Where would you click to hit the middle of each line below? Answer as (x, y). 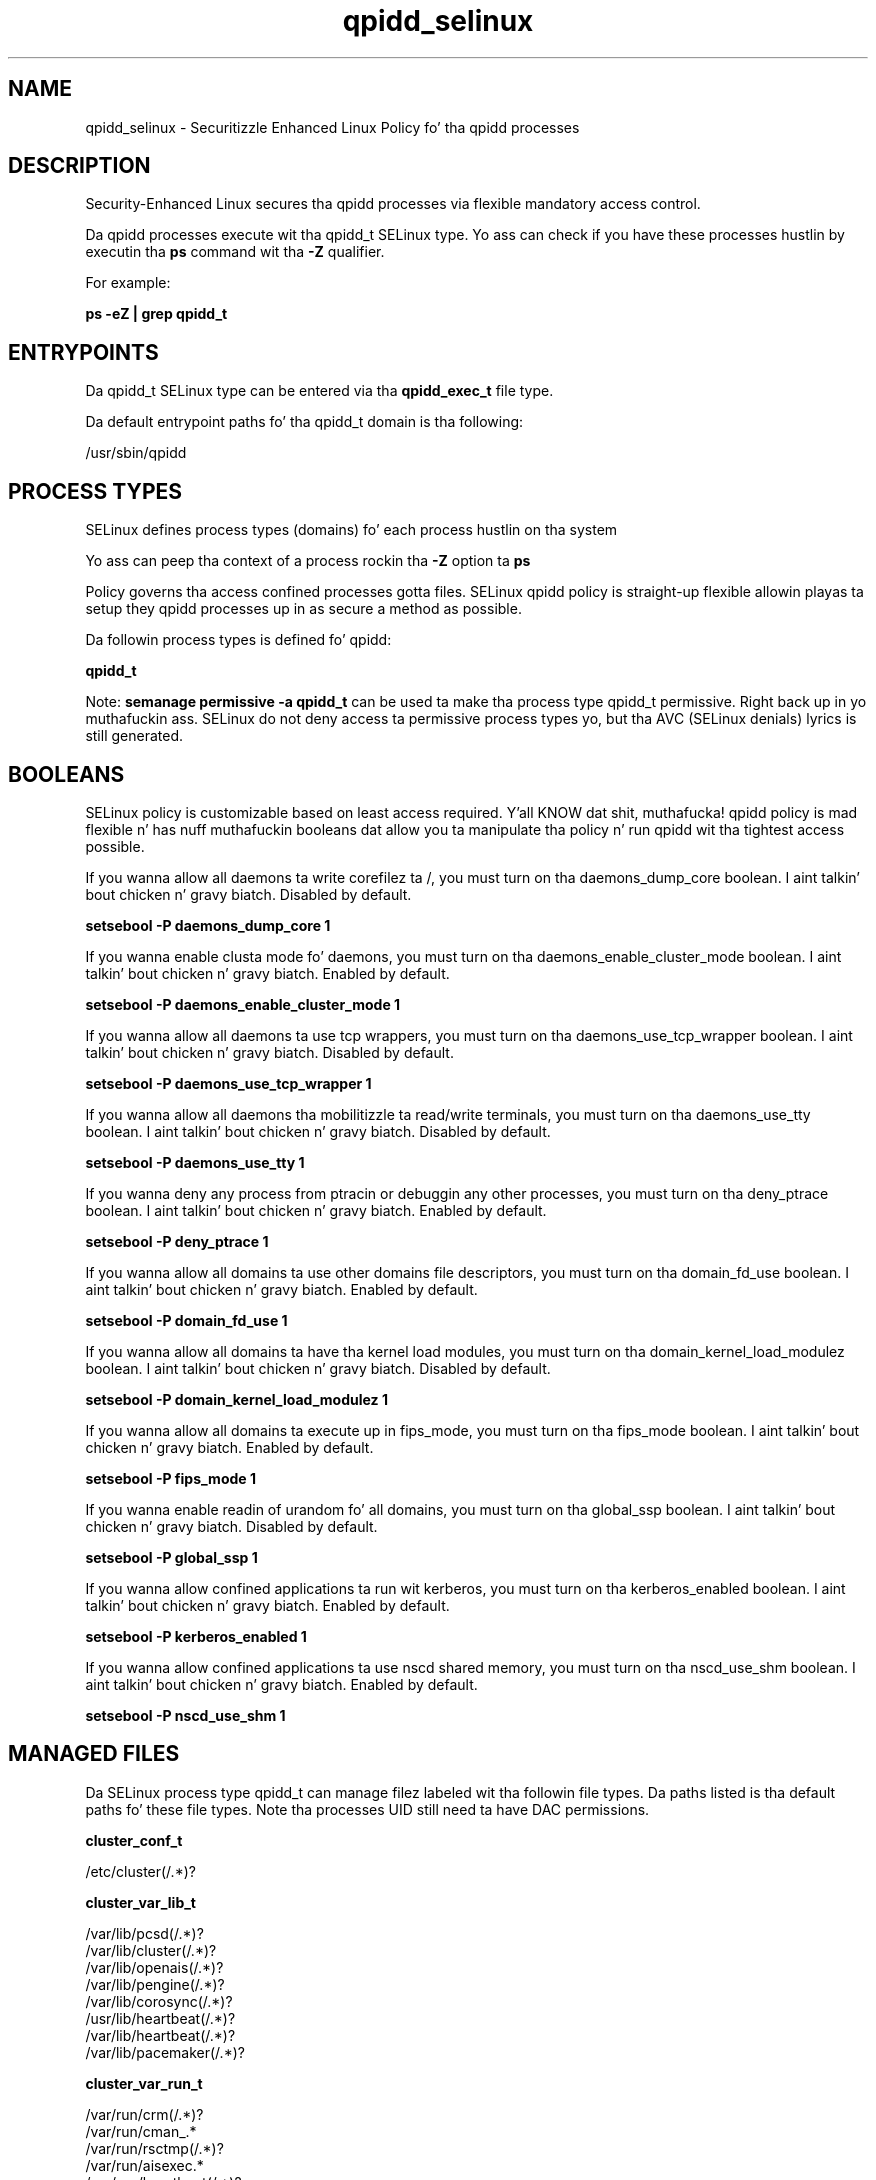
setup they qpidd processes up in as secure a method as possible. (303, 609)
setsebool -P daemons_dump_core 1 (208, 925)
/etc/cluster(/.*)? (140, 1871)
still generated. (134, 736)
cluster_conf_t (134, 1840)
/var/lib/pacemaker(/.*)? (165, 2052)
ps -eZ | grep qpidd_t (156, 314)
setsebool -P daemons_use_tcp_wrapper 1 (228, 1083)
